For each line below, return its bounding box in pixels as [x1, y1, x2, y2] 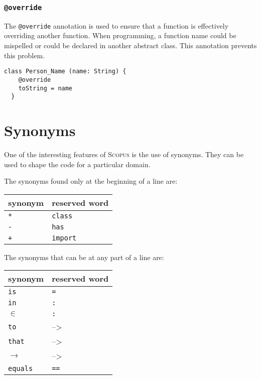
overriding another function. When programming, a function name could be [4, 30, 236, 41]
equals [8, 364, 33, 373]
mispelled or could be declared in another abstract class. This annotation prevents [4, 40, 257, 51]
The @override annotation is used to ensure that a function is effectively [4, 20, 229, 31]
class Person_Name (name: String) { [4, 68, 126, 75]
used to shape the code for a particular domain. [4, 159, 151, 169]
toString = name [18, 84, 73, 92]
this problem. [4, 50, 45, 60]
